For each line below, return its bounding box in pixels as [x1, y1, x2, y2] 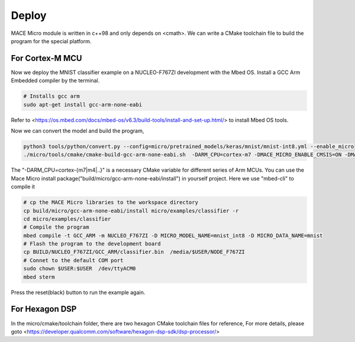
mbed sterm [23, 273, 55, 280]
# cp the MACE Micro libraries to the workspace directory [23, 199, 198, 206]
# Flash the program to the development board [23, 240, 161, 247]
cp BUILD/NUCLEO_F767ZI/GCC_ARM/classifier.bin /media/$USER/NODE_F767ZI [23, 249, 246, 256]
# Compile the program [23, 224, 89, 231]
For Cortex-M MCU [11, 53, 82, 63]
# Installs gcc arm [23, 93, 80, 100]
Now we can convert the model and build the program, [11, 127, 144, 134]
